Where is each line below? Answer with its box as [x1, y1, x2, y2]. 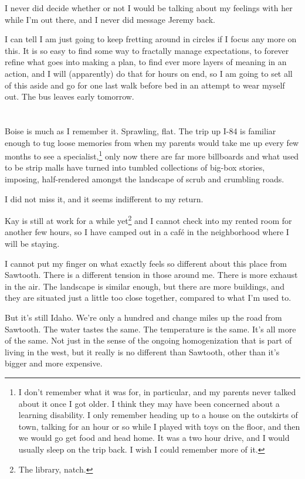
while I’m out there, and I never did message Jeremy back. [5, 13, 215, 25]
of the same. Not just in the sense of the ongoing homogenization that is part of [5, 334, 292, 346]
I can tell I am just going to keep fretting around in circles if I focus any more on [5, 33, 297, 45]
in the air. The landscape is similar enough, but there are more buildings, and [5, 280, 284, 292]
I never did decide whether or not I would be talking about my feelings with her [5, 2, 293, 13]
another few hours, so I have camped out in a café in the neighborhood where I [5, 226, 289, 238]
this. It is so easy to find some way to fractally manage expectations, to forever [5, 44, 289, 56]
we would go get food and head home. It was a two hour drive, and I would [18, 432, 290, 444]
